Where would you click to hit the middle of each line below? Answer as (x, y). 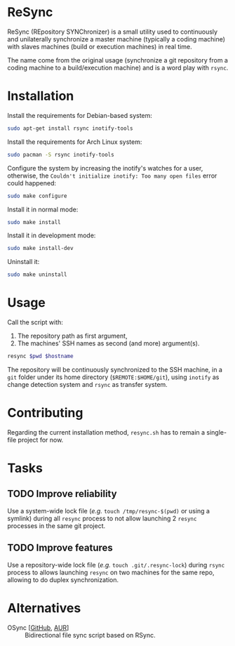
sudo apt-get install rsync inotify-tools (70, 128)
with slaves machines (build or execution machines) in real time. (100, 46)
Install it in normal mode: (43, 209)
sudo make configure (38, 196)
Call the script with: (35, 322)
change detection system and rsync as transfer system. (88, 384)
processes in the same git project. (56, 526)
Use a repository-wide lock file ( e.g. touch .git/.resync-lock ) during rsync (116, 565)
